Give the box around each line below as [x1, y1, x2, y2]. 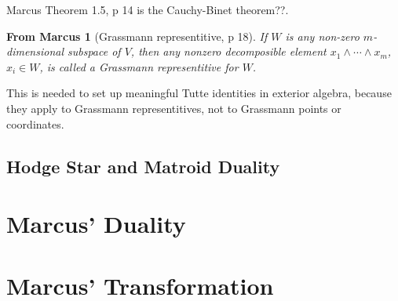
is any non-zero [285, 27, 360, 44]
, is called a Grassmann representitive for [39, 58, 239, 74]
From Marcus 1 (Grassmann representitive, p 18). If [6, 27, 268, 44]
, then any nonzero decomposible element [130, 43, 327, 60]
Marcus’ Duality [6, 208, 186, 240]
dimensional [6, 43, 64, 60]
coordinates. [6, 115, 64, 132]
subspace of [68, 43, 121, 60]
